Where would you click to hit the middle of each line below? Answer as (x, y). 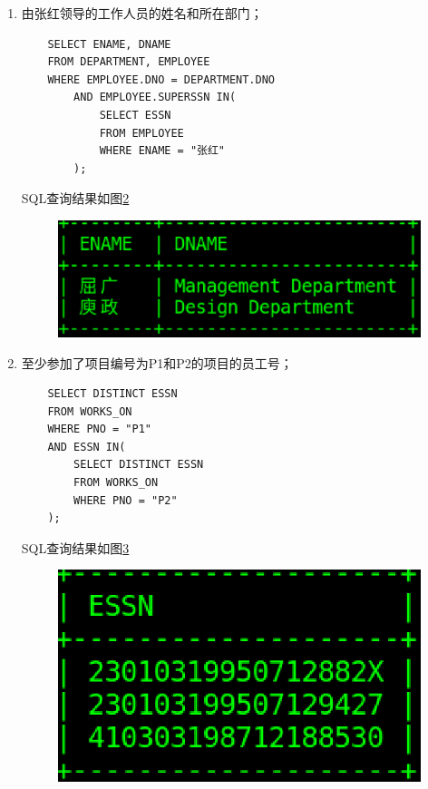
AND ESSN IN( (87, 447)
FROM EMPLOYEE (141, 133)
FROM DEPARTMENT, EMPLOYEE (129, 62)
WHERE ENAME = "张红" (162, 151)
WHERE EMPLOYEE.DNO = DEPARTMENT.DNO (161, 79)
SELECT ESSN (135, 115)
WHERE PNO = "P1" (99, 429)
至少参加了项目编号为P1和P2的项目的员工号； (157, 362)
